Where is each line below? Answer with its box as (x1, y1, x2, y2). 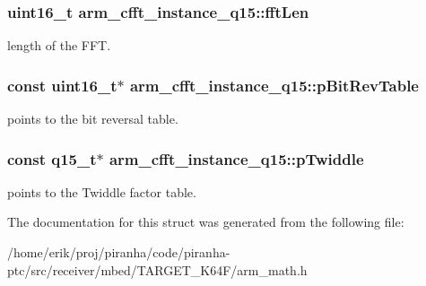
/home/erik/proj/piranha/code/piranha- (7, 243, 230, 262)
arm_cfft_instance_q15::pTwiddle (109, 147, 364, 169)
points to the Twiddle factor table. (7, 182, 196, 201)
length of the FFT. (7, 36, 111, 55)
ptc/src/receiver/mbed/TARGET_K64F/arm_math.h (7, 260, 308, 279)
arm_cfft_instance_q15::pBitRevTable (129, 74, 419, 96)
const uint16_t (7, 74, 117, 96)
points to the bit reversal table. (7, 109, 178, 128)
